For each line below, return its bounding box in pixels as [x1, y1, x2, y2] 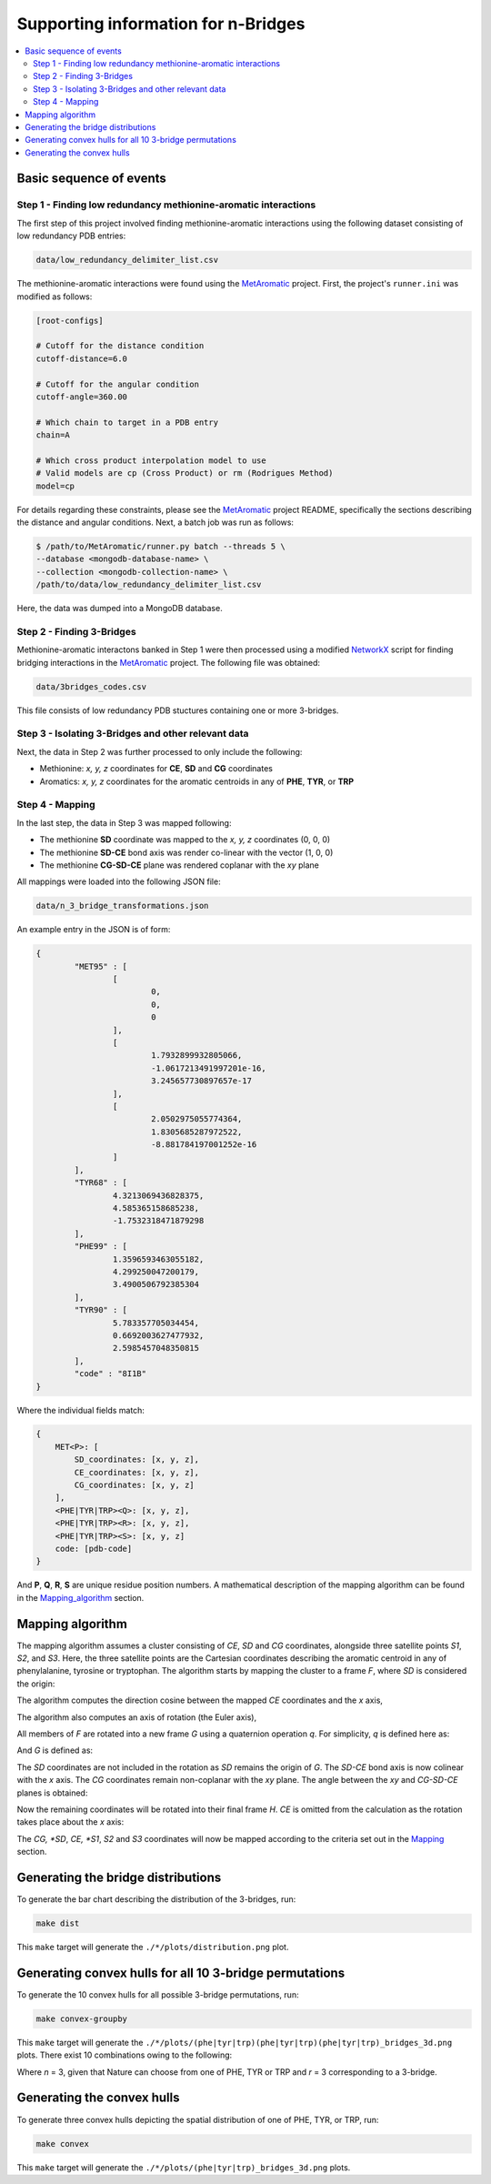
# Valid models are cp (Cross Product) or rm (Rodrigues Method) [35, 468, 334, 478]
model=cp [35, 480, 75, 491]
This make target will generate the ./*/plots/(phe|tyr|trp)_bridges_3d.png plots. [16, 2161, 351, 2173]
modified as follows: [16, 291, 93, 302]
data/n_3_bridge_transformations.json [35, 901, 209, 911]
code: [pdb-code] [55, 1544, 133, 1554]
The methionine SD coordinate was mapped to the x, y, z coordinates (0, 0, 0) [39, 834, 331, 845]
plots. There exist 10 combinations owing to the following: [16, 2049, 233, 2060]
